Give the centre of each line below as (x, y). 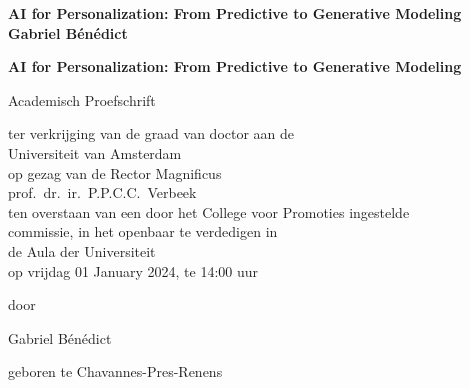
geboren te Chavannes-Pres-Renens (115, 371)
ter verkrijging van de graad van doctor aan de (151, 133)
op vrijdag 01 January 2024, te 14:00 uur (133, 270)
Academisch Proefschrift (82, 99)
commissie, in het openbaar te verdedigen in (143, 231)
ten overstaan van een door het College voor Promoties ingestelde (209, 211)
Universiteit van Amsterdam (95, 152)
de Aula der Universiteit (82, 250)
